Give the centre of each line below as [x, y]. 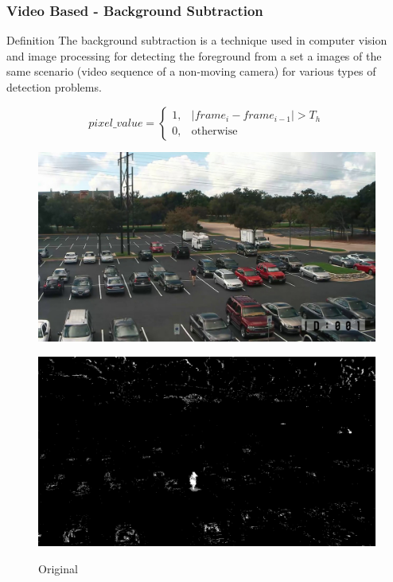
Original [58, 568]
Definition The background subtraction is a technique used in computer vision [197, 40]
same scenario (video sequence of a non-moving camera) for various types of [191, 71]
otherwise [214, 132]
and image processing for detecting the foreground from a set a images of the [194, 55]
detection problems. [54, 87]
